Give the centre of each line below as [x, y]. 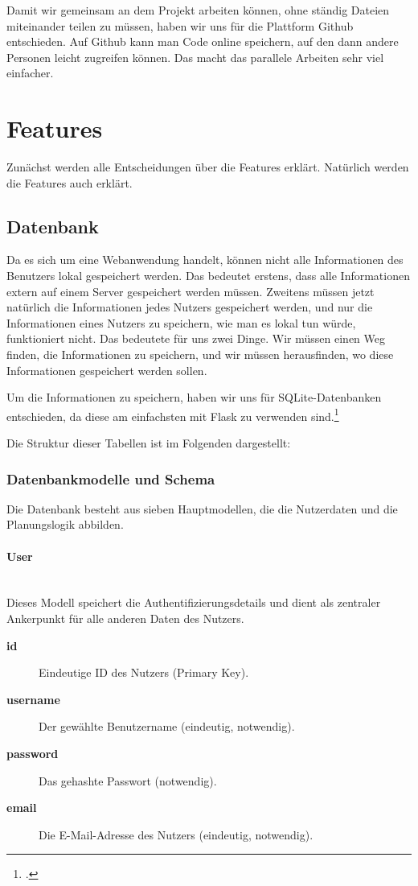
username [33, 699]
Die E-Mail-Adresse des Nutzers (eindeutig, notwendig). [176, 834]
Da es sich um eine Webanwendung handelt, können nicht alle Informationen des [205, 260]
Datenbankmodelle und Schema [111, 478]
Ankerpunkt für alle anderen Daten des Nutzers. [125, 618]
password [33, 754]
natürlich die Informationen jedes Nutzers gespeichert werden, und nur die [190, 307]
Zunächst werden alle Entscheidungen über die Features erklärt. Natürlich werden [208, 167]
